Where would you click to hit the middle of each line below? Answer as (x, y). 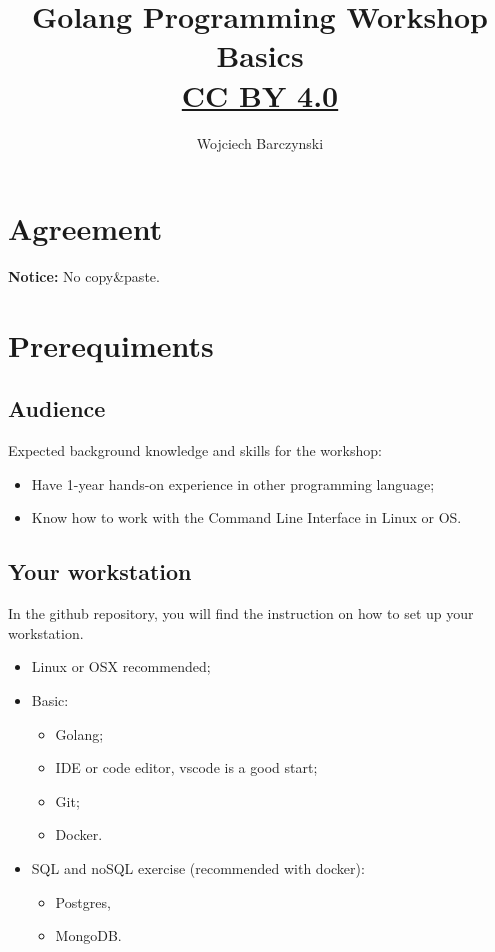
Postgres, (83, 901)
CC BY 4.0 (260, 94)
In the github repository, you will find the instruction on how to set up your (241, 613)
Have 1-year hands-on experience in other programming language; (233, 483)
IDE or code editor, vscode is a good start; (186, 767)
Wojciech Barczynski (260, 142)
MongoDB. (88, 935)
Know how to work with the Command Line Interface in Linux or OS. (246, 517)
